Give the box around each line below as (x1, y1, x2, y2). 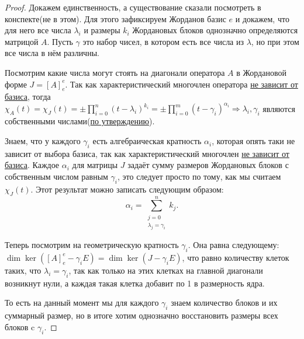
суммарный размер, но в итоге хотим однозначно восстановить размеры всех (5, 309, 278, 321)
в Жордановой (236, 66, 286, 78)
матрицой (5, 35, 39, 47)
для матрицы (72, 159, 118, 171)
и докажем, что (235, 12, 289, 25)
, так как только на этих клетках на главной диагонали (68, 264, 263, 276)
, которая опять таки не (212, 135, 295, 147)
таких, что (5, 264, 42, 276)
